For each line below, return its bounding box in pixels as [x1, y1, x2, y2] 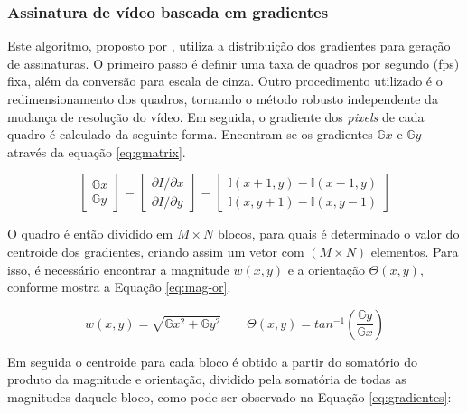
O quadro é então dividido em [7, 224, 173, 243]
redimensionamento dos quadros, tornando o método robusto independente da [7, 89, 438, 108]
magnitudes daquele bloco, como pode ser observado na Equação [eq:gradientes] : [7, 387, 452, 406]
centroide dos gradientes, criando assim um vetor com [7, 241, 304, 260]
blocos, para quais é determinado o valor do [217, 224, 460, 243]
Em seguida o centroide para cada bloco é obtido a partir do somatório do [7, 352, 417, 371]
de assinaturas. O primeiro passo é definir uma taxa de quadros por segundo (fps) [7, 53, 460, 72]
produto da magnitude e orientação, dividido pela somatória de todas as [7, 370, 406, 389]
